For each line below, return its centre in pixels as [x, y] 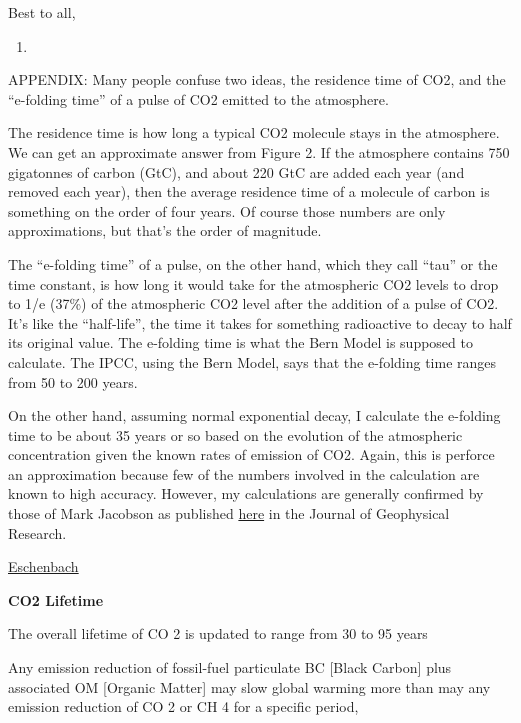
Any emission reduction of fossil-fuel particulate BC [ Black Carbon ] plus [230, 667]
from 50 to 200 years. [73, 381]
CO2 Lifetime [56, 599]
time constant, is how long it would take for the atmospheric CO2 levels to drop [253, 283]
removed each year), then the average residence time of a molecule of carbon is [249, 191]
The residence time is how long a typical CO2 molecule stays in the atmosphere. [254, 132]
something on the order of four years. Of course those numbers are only [227, 210]
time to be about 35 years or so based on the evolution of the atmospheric [235, 434]
